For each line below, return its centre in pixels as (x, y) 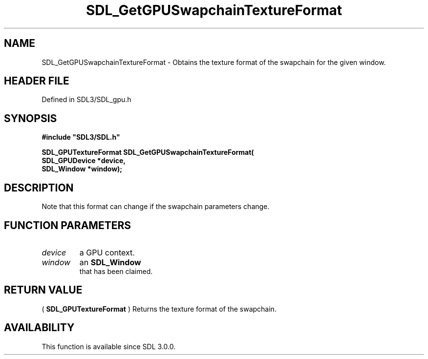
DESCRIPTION (39, 188)
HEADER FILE (37, 81)
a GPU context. (107, 252)
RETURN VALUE (43, 290)
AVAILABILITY (39, 328)
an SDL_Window (110, 262)
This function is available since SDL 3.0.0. (109, 346)
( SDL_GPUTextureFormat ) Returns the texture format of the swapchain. (159, 309)
